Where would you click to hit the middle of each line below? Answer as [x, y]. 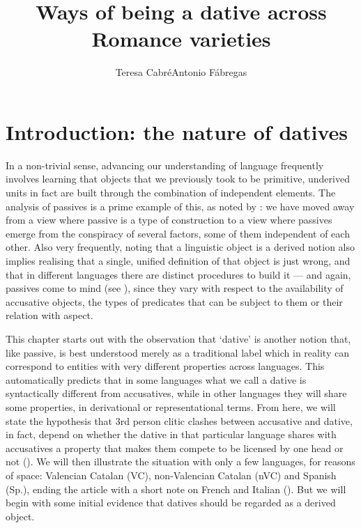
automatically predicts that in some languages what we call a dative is [156, 379]
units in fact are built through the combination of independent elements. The [171, 193]
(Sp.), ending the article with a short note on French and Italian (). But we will [176, 489]
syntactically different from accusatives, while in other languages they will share [176, 393]
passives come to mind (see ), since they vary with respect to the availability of [175, 288]
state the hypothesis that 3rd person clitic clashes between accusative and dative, [179, 420]
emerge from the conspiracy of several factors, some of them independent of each [178, 233]
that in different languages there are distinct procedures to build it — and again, [178, 274]
